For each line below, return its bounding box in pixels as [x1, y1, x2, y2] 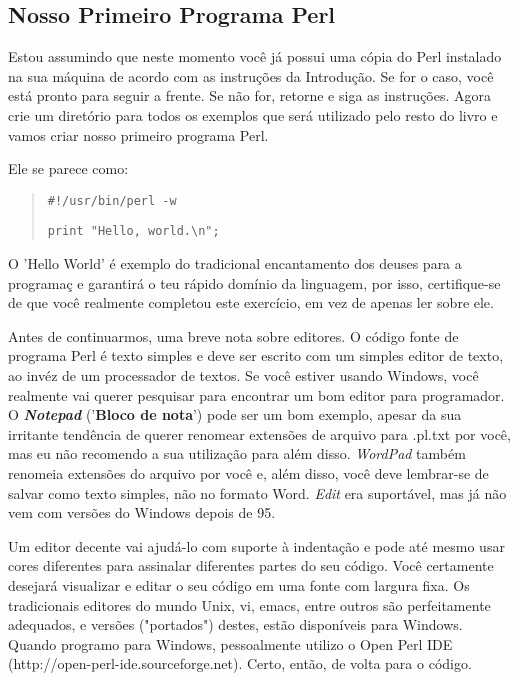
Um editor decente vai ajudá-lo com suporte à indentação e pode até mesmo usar [8, 535, 505, 556]
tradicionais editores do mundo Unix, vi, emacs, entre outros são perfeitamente [8, 594, 491, 615]
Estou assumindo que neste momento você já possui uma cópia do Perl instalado [8, 46, 502, 67]
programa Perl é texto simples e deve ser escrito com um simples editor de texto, [8, 345, 504, 366]
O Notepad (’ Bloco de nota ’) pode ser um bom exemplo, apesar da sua [8, 404, 462, 425]
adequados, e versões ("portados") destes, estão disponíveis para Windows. [8, 614, 463, 635]
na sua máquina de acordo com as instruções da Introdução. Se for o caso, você [8, 65, 494, 86]
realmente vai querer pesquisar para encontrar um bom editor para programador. [8, 384, 505, 405]
